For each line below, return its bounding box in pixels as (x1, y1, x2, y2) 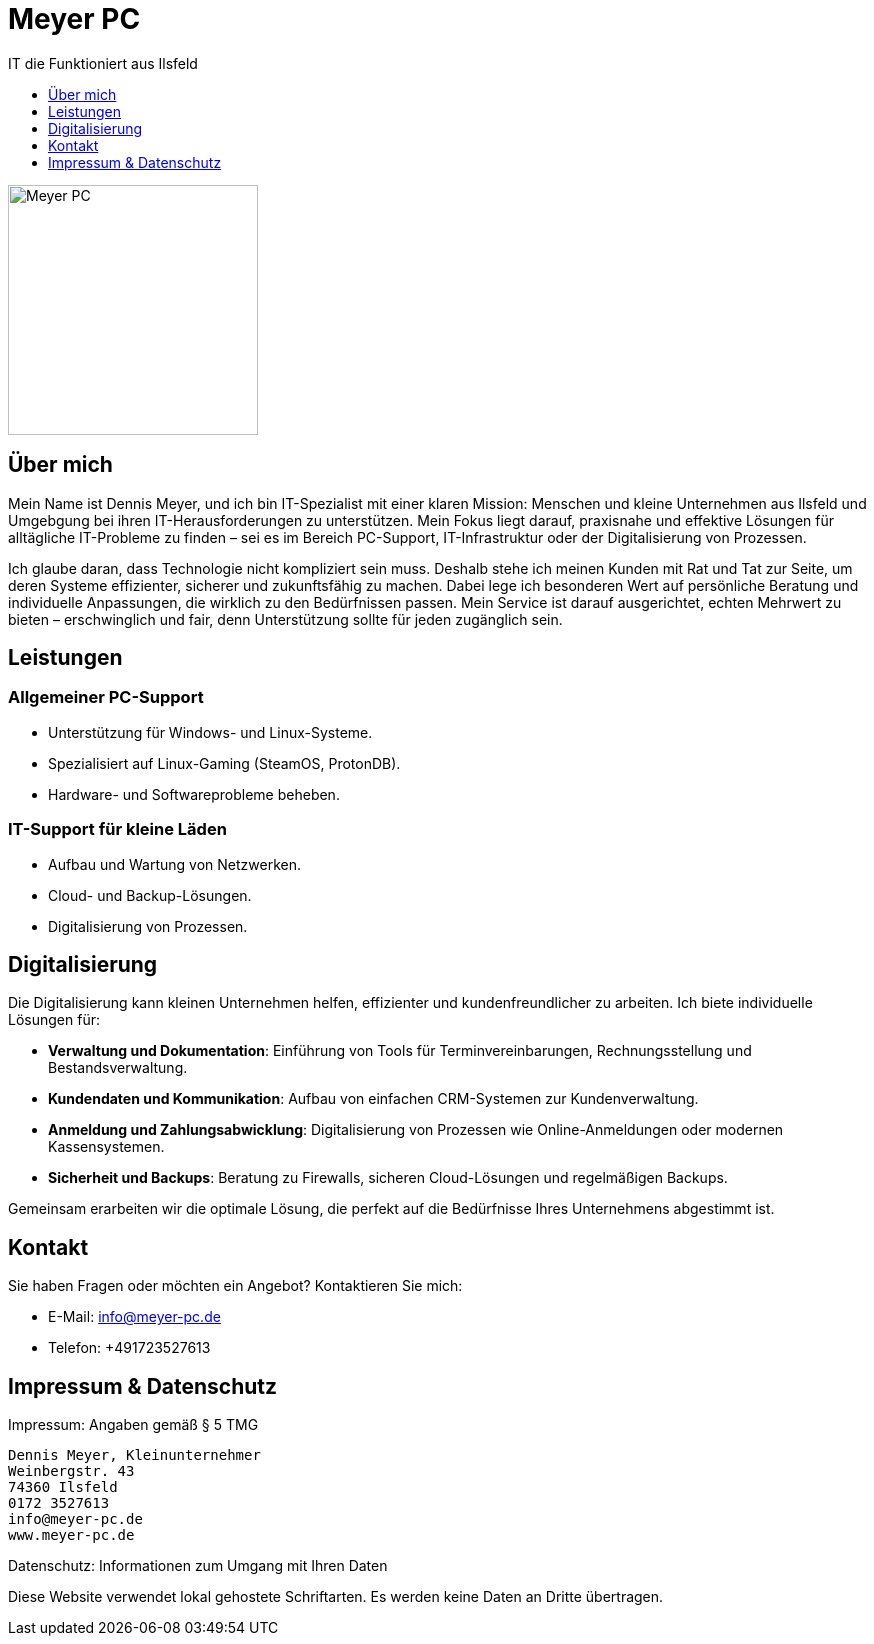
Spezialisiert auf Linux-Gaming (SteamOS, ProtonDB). (48, 754, 401, 772)
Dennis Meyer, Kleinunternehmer (8, 1447, 261, 1464)
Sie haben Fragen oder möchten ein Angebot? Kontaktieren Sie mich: (8, 1277, 463, 1295)
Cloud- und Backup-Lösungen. (48, 886, 252, 904)
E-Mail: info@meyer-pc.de (48, 1308, 221, 1326)
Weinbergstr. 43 (8, 1463, 135, 1480)
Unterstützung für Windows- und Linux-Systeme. (48, 723, 373, 741)
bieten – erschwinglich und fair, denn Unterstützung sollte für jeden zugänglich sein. (8, 610, 563, 628)
